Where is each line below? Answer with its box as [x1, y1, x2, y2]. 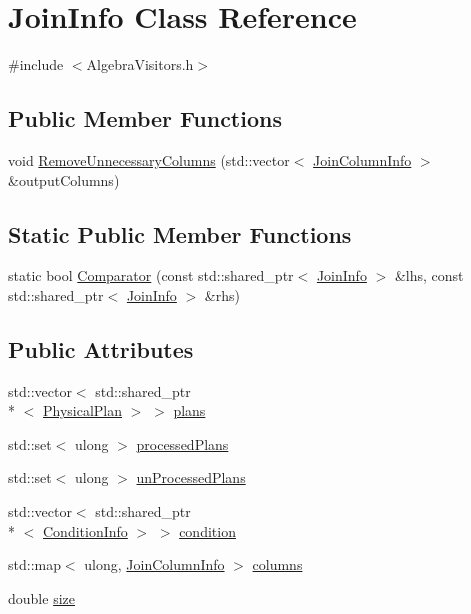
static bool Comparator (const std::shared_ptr [8, 265, 294, 286]
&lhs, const [394, 265, 464, 286]
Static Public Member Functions [8, 218, 352, 249]
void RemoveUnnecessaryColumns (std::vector [8, 149, 290, 170]
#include [8, 54, 64, 75]
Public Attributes [8, 333, 194, 364]
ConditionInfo [43, 520, 128, 541]
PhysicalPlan [43, 400, 123, 421]
